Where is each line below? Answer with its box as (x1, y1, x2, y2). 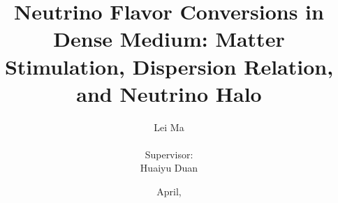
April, (156, 184, 182, 199)
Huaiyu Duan (140, 160, 198, 175)
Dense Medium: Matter (53, 24, 285, 53)
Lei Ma (154, 119, 184, 134)
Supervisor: (145, 146, 193, 161)
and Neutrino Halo (76, 79, 262, 107)
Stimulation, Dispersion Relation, (4, 52, 334, 80)
